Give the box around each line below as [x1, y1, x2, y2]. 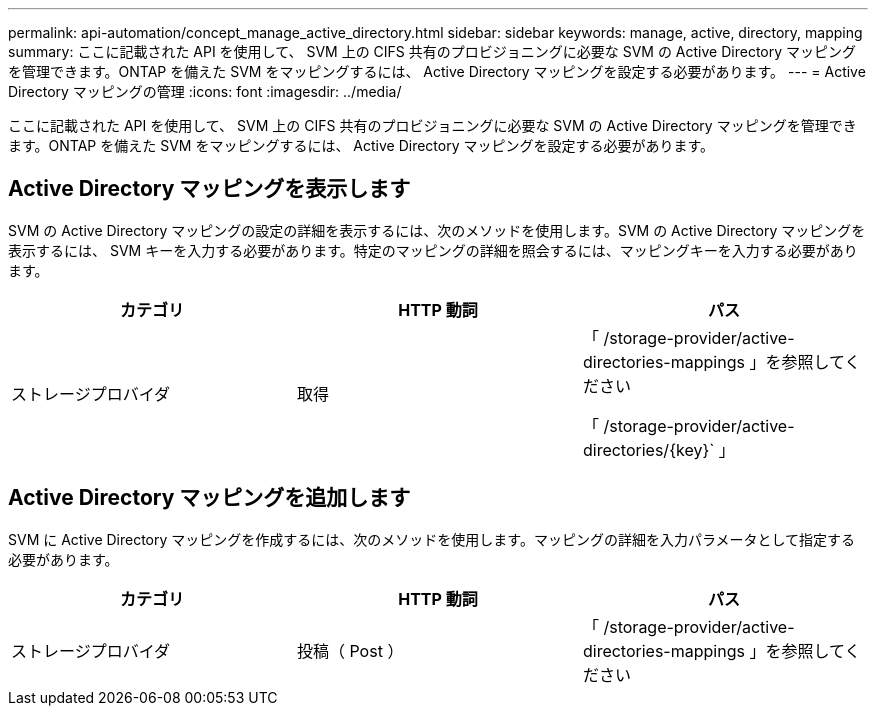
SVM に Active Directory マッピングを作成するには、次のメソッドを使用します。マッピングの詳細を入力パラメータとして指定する [8, 530, 856, 548]
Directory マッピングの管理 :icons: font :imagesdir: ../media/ [8, 83, 402, 100]
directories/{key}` [582, 439, 715, 460]
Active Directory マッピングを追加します [8, 485, 411, 511]
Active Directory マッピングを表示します [8, 176, 411, 202]
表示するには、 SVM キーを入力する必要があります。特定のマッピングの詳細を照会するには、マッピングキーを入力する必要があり [8, 241, 858, 259]
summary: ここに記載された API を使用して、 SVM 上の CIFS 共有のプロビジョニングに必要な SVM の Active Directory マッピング [8, 43, 857, 60]
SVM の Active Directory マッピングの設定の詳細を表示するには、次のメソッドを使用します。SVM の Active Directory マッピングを [8, 221, 866, 239]
